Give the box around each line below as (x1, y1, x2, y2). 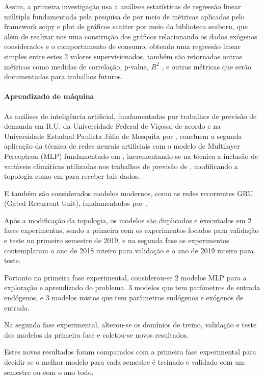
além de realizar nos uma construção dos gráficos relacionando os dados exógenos (4, 31, 257, 41)
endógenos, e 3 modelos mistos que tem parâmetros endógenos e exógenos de (4, 292, 244, 303)
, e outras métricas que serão (162, 61, 252, 72)
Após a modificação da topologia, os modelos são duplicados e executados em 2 (4, 215, 251, 225)
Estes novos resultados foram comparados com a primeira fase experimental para (4, 346, 256, 357)
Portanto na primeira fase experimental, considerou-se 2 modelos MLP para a (4, 272, 247, 282)
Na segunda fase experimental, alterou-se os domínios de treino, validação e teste (4, 319, 257, 330)
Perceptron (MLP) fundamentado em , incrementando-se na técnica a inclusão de (4, 150, 258, 161)
